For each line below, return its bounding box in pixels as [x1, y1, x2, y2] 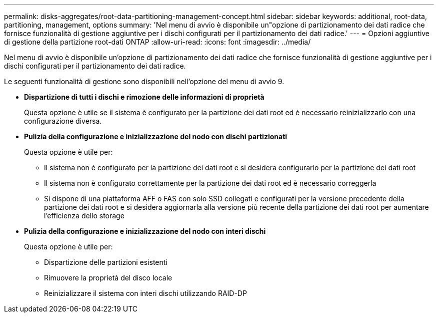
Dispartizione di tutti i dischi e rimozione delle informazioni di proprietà [24, 93, 264, 101]
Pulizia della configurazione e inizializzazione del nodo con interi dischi [24, 227, 266, 235]
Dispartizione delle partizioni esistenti [44, 258, 167, 266]
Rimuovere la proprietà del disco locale [44, 273, 172, 282]
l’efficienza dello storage [44, 211, 124, 220]
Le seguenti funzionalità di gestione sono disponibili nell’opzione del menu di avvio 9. [4, 77, 284, 86]
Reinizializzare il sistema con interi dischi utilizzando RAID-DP [44, 289, 247, 297]
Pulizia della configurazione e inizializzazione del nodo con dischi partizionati [24, 132, 287, 141]
